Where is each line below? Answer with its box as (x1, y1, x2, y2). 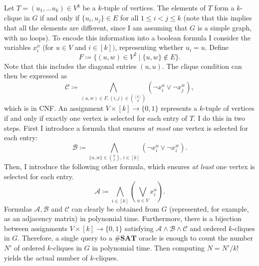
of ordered (14, 243, 45, 253)
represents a (161, 103, 198, 113)
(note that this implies (183, 12, 252, 22)
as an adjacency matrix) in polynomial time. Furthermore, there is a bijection (4, 213, 242, 224)
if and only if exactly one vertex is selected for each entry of (4, 113, 187, 123)
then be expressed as (4, 70, 67, 81)
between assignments (4, 223, 67, 233)
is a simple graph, (197, 22, 252, 33)
